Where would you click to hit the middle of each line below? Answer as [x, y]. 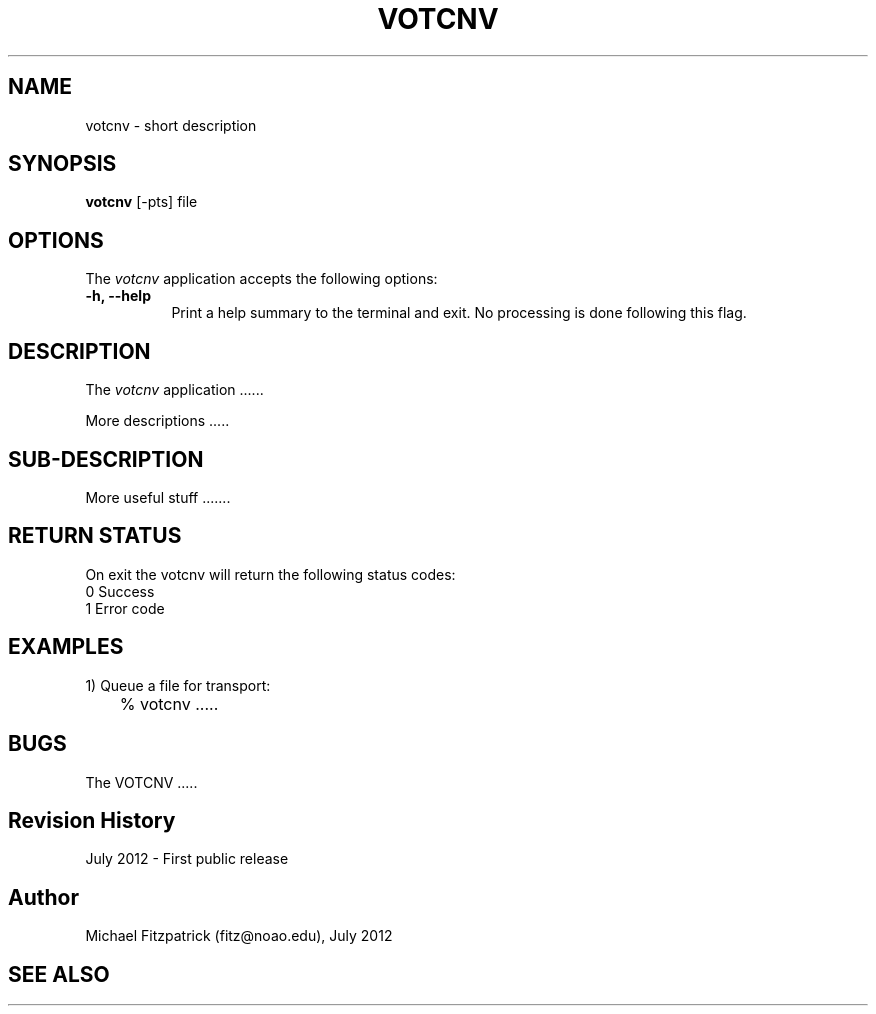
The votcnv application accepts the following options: [261, 279]
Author [43, 897]
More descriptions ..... [157, 421]
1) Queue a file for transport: [178, 685]
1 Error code [125, 608]
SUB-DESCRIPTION [106, 459]
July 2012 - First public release [187, 859]
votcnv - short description [171, 125]
